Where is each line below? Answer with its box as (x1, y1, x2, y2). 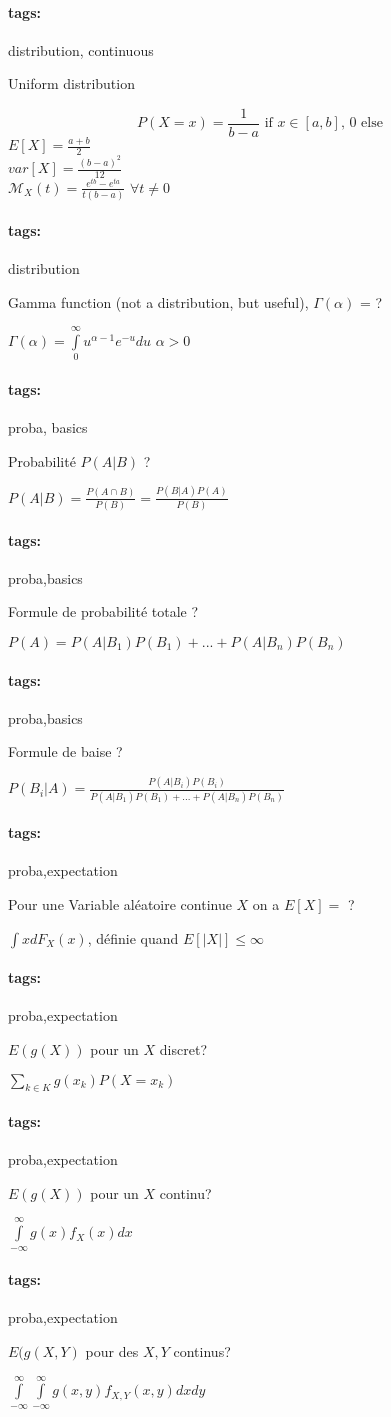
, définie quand (87, 927, 179, 948)
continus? (173, 1340, 231, 1361)
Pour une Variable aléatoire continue (8, 893, 232, 914)
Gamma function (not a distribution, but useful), (8, 291, 309, 312)
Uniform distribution (8, 73, 135, 94)
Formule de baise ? (8, 741, 123, 762)
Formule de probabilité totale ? (8, 601, 199, 622)
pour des (85, 1340, 139, 1361)
